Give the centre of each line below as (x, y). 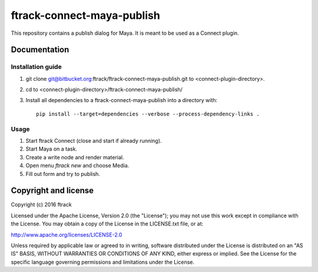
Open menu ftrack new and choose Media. (77, 166)
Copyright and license (52, 191)
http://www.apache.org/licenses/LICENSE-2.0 (67, 235)
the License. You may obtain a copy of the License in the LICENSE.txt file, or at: (107, 224)
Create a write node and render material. (75, 157)
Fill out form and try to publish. (63, 173)
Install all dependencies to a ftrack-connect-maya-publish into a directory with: (122, 100)
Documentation (40, 50)
